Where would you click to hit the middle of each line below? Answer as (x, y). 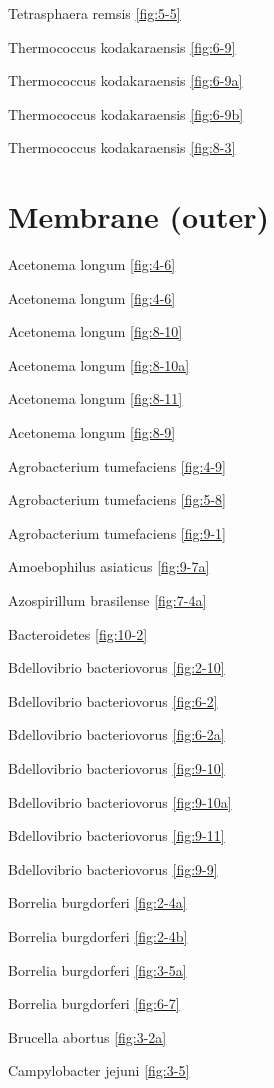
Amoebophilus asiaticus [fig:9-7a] (109, 566)
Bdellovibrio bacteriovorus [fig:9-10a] (120, 801)
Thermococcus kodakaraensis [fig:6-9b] (126, 113)
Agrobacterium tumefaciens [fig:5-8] (117, 499)
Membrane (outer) (139, 216)
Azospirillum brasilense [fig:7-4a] (107, 600)
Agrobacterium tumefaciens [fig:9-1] (117, 532)
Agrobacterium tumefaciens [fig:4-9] (117, 465)
